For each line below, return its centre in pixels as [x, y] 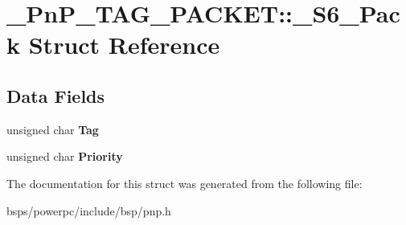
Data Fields [56, 95]
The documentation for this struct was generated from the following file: [185, 183]
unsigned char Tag [53, 129]
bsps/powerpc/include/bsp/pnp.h [89, 210]
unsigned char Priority [65, 156]
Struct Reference [124, 45]
